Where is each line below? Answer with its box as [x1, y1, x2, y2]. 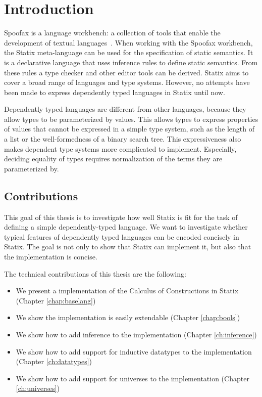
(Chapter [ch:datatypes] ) [16, 356, 92, 367]
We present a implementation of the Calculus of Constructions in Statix [16, 285, 239, 296]
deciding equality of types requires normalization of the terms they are [4, 153, 223, 164]
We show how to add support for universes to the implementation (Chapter [16, 373, 249, 383]
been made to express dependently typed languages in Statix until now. [4, 86, 225, 97]
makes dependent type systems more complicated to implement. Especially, [4, 143, 237, 154]
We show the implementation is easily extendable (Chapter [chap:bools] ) [16, 312, 240, 323]
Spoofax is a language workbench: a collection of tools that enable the [4, 27, 221, 38]
